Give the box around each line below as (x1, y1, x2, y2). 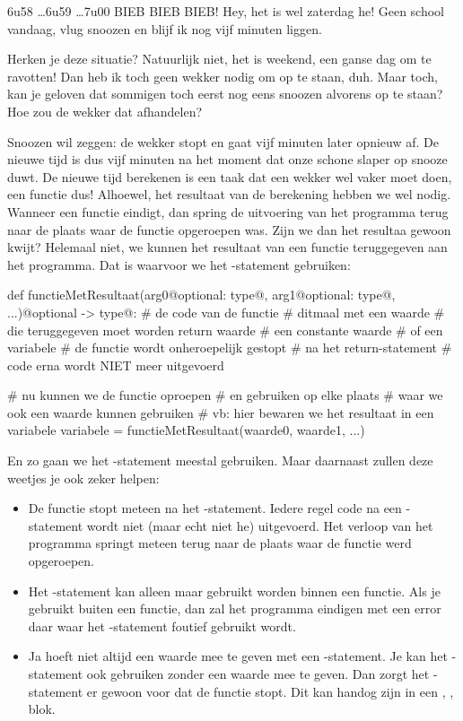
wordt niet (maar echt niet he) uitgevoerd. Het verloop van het (86, 516, 433, 534)
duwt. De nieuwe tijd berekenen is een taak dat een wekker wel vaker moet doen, (7, 167, 452, 186)
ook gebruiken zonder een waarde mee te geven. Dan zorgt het (86, 665, 430, 682)
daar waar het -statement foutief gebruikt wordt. (28, 616, 296, 635)
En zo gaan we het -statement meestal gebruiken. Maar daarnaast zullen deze (7, 451, 433, 470)
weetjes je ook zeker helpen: (7, 468, 160, 487)
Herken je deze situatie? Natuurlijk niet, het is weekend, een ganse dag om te (7, 49, 432, 68)
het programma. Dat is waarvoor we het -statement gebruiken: (7, 255, 351, 274)
